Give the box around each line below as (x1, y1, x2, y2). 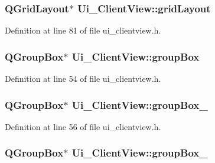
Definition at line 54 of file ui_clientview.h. (5, 72, 161, 85)
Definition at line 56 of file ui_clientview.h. (5, 120, 161, 132)
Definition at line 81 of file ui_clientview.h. (5, 24, 161, 36)
